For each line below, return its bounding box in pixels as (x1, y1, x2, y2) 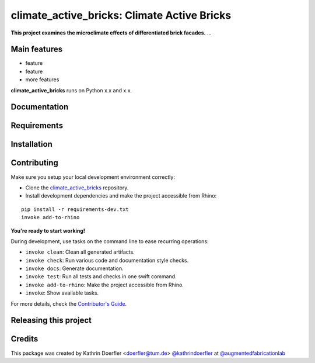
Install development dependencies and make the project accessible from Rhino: (25, 192, 217, 199)
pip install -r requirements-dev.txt (21, 206, 129, 213)
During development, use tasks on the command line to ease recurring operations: (10, 237, 209, 245)
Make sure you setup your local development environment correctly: (10, 173, 175, 181)
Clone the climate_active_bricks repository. (25, 184, 129, 191)
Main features (10, 44, 63, 54)
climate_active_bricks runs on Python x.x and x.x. (10, 87, 132, 94)
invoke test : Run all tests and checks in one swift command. (25, 273, 177, 280)
